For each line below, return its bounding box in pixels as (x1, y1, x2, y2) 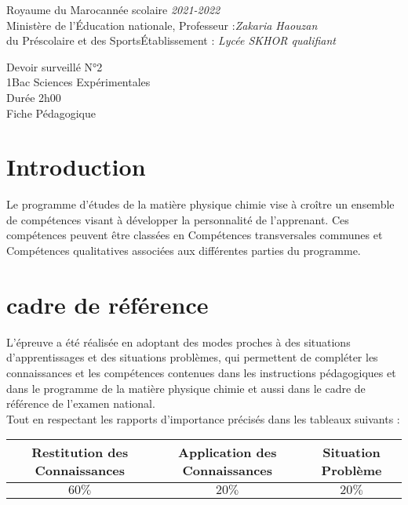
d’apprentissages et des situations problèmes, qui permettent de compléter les (6, 349, 378, 365)
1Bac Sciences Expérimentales (6, 74, 151, 90)
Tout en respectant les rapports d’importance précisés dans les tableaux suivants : (6, 410, 400, 427)
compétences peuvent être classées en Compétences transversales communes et (6, 227, 383, 243)
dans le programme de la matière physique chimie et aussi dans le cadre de (6, 380, 366, 396)
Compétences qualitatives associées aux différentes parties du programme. (6, 242, 361, 259)
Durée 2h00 (6, 89, 61, 105)
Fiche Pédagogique (6, 104, 96, 121)
